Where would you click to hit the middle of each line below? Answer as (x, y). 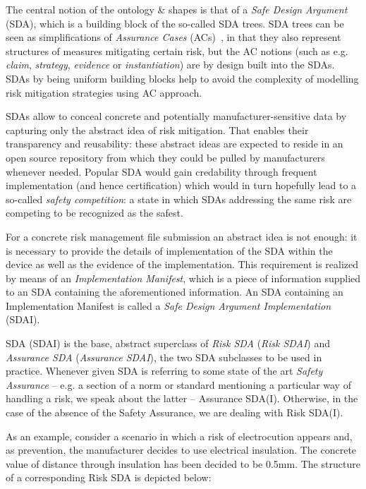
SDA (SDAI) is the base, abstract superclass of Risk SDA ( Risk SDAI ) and (168, 343)
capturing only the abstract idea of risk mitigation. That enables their (157, 129)
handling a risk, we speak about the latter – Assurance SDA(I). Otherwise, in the (182, 398)
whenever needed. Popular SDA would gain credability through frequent (161, 171)
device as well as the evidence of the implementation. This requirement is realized (182, 264)
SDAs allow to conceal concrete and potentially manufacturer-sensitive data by (176, 116)
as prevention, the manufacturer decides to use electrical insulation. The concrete (181, 450)
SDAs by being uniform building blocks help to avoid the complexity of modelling (182, 78)
